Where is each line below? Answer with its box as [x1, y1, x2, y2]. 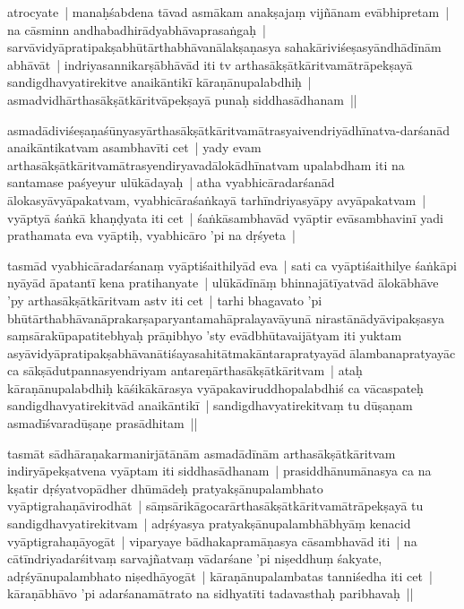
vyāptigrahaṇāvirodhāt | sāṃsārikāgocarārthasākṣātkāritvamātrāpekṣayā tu [7, 496, 424, 515]
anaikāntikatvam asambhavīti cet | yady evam [7, 138, 262, 157]
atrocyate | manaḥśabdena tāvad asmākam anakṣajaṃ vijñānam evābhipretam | [7, 3, 450, 21]
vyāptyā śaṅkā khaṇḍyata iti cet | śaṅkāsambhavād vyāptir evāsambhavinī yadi [7, 208, 443, 227]
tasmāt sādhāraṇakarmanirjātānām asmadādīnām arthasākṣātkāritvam [7, 443, 396, 462]
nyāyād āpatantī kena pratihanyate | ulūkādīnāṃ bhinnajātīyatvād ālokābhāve [7, 273, 439, 292]
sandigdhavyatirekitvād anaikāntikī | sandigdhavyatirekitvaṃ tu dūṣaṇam [7, 396, 413, 415]
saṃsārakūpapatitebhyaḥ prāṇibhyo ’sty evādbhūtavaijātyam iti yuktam [7, 326, 402, 345]
